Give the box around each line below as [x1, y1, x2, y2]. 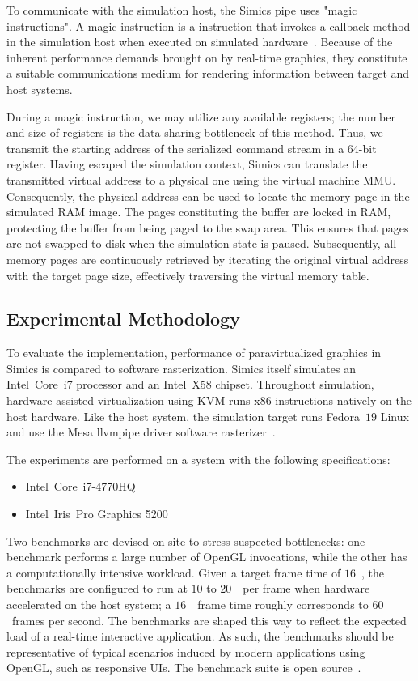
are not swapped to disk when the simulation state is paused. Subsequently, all [6, 235, 397, 252]
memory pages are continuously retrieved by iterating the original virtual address [6, 250, 409, 267]
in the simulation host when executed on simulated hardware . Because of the [6, 33, 393, 50]
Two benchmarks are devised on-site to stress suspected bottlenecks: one [6, 532, 365, 549]
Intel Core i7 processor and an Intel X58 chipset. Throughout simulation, [6, 376, 374, 393]
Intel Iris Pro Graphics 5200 [25, 505, 168, 522]
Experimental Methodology [6, 306, 240, 331]
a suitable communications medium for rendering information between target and [6, 65, 410, 82]
